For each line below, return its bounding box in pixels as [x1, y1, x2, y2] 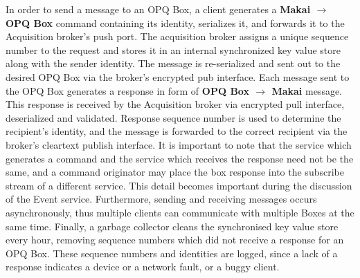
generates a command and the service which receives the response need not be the [6, 151, 354, 165]
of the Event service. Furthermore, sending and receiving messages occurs [6, 192, 317, 206]
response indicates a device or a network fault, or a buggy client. [6, 259, 280, 274]
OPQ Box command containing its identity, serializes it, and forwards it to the [6, 15, 345, 30]
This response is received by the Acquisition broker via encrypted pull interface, [6, 97, 345, 111]
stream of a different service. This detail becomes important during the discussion [6, 178, 352, 192]
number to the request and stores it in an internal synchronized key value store [6, 42, 341, 57]
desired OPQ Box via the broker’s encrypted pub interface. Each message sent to [6, 69, 350, 84]
